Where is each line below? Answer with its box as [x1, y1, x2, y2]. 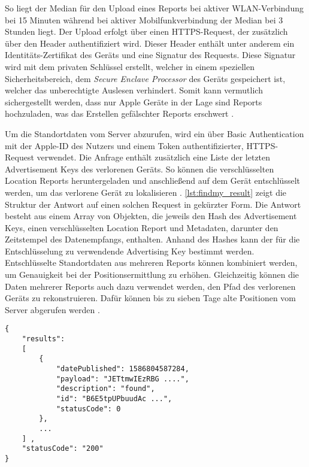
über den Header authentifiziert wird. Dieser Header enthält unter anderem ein [5, 37, 295, 49]
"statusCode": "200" [22, 444, 104, 453]
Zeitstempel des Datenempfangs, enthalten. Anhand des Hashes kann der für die [5, 233, 300, 245]
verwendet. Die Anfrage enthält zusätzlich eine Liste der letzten [37, 151, 271, 163]
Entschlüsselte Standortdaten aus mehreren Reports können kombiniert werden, [5, 256, 298, 269]
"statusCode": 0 [56, 404, 121, 413]
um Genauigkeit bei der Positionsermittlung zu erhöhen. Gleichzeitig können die [5, 268, 299, 281]
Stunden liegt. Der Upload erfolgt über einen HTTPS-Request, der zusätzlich [5, 25, 288, 38]
